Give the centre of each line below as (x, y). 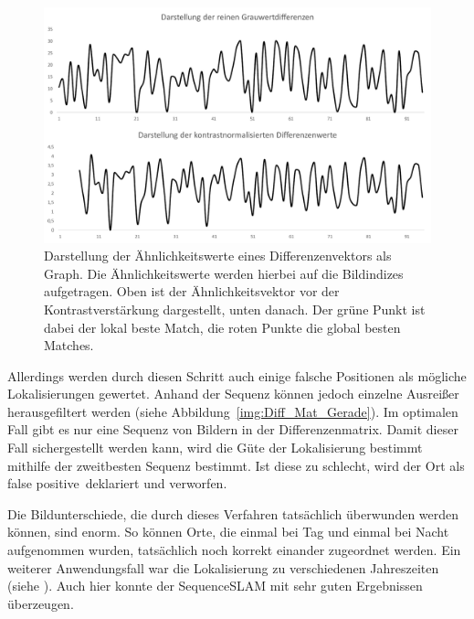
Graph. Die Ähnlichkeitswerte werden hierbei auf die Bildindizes (224, 273)
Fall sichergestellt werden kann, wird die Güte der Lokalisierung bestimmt (215, 448)
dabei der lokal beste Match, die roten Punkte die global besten (222, 327)
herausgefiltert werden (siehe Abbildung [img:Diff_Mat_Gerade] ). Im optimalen (233, 411)
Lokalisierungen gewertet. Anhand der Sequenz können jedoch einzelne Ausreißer (233, 394)
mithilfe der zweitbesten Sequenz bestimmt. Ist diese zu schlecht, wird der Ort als (236, 465)
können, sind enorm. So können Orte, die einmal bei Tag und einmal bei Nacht (228, 532)
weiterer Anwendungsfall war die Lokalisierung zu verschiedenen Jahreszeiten (223, 567)
